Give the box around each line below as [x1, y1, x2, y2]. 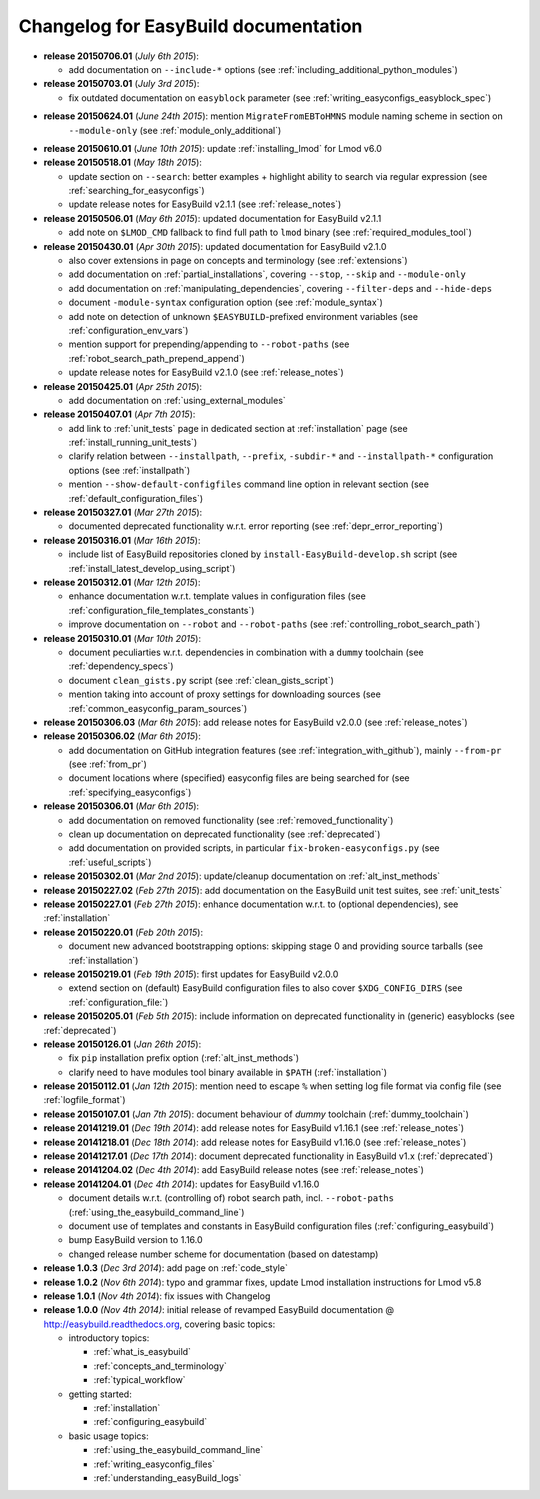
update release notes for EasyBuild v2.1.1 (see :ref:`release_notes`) [68, 198, 342, 210]
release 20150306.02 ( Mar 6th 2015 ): [43, 730, 202, 742]
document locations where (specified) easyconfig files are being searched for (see [68, 772, 410, 784]
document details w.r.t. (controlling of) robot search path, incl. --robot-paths [68, 1192, 395, 1204]
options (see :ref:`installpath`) [68, 464, 191, 476]
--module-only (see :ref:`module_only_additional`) [68, 124, 282, 136]
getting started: [68, 1388, 132, 1400]
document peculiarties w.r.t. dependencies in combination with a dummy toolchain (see [68, 646, 424, 658]
